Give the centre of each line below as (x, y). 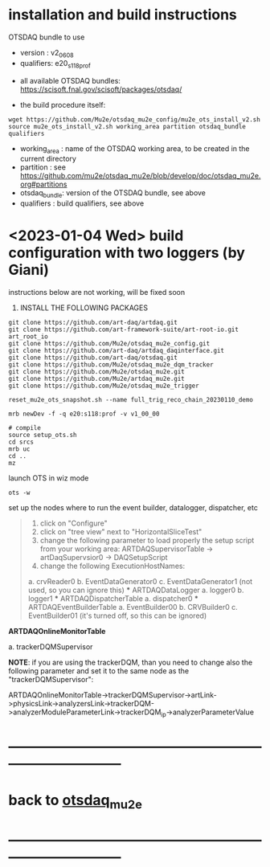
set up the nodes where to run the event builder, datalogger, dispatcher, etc (133, 508)
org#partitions (43, 184)
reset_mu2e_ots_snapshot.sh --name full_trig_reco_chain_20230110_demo (131, 400)
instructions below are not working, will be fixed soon (97, 292)
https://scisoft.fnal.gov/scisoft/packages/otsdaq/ (101, 89)
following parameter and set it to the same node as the (99, 671)
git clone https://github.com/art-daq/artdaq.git (93, 323)
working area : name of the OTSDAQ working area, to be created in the (135, 149)
